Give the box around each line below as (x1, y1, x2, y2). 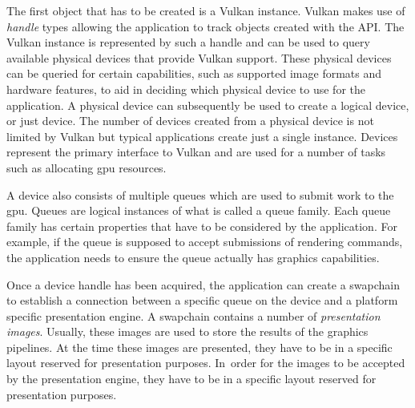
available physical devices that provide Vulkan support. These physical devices (6, 49, 392, 66)
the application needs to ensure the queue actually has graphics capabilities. (6, 248, 380, 265)
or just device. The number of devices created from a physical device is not (6, 112, 374, 129)
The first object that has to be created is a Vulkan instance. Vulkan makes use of (6, 2, 405, 18)
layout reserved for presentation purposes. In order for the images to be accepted (6, 354, 405, 371)
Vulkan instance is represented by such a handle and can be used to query (6, 34, 370, 50)
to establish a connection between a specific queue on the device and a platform (6, 292, 398, 309)
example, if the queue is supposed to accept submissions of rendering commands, (6, 233, 403, 250)
